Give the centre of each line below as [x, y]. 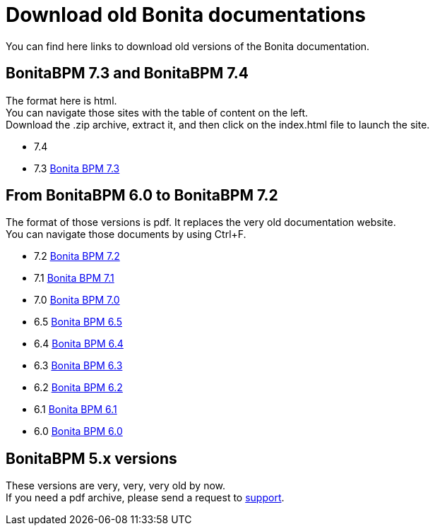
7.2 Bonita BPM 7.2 [77, 256]
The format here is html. [61, 100]
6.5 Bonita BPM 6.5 [78, 322]
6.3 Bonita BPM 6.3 [78, 366]
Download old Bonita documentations [186, 15]
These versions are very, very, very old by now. [116, 486]
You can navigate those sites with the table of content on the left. [157, 112]
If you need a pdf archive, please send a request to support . [145, 498]
